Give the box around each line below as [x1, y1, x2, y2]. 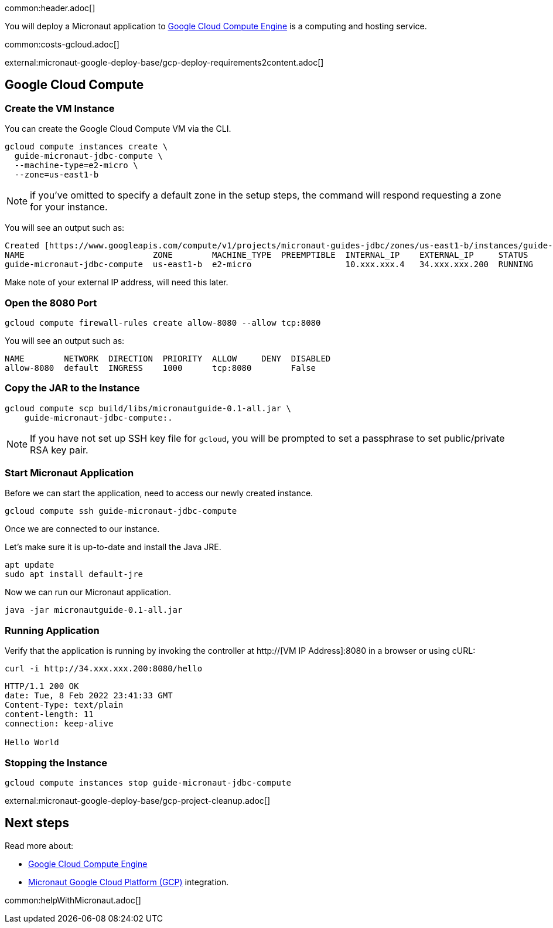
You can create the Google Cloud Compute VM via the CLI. [5, 124, 231, 134]
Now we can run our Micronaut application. [5, 587, 172, 598]
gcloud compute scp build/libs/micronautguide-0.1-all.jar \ [5, 403, 291, 413]
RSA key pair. [30, 443, 88, 456]
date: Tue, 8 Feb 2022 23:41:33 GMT [5, 691, 173, 701]
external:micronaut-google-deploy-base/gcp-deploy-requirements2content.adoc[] [5, 57, 324, 67]
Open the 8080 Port [5, 296, 97, 309]
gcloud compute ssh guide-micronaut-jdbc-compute [5, 506, 237, 516]
